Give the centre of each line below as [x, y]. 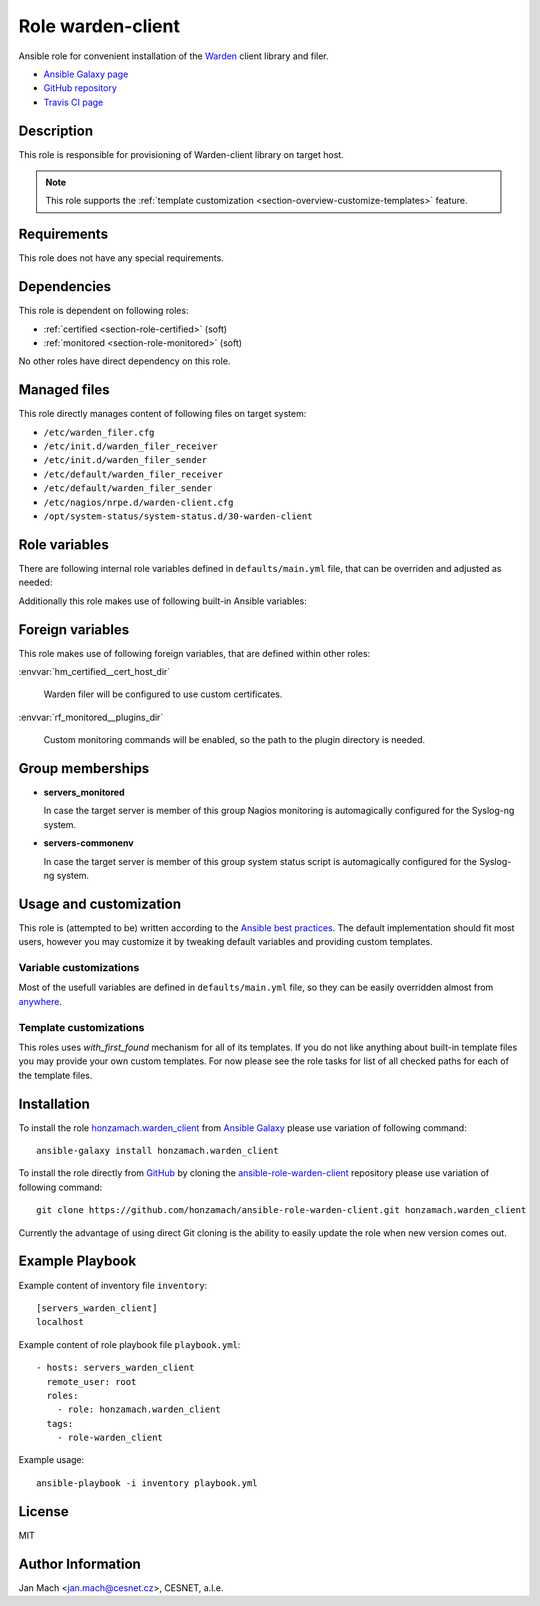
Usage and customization [100, 903]
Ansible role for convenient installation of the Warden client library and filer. [173, 56]
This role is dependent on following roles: [103, 311]
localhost [60, 1322]
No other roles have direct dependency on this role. [124, 361]
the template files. [55, 1075]
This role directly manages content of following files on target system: [162, 414]
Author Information [80, 1563]
